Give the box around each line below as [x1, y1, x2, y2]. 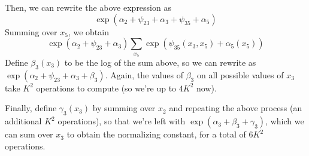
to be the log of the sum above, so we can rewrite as [64, 56, 256, 68]
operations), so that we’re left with [57, 115, 186, 127]
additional [5, 115, 42, 127]
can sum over [5, 128, 53, 140]
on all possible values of [196, 68, 284, 81]
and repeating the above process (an [169, 102, 302, 114]
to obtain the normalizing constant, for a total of [66, 128, 246, 140]
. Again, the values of [105, 68, 183, 81]
